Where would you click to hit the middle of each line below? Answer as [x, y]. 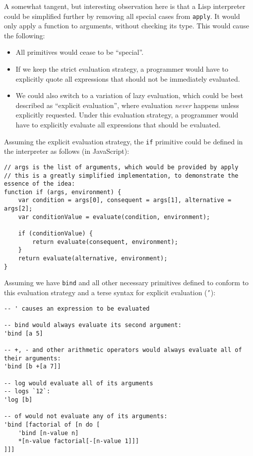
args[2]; [18, 209]
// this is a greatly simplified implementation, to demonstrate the [121, 175]
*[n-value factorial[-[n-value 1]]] [79, 441]
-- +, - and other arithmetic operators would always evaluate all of [123, 350]
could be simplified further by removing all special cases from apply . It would [122, 16]
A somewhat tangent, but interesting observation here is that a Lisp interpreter [125, 6]
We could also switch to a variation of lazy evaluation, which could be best [129, 95]
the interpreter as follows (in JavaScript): [67, 151]
